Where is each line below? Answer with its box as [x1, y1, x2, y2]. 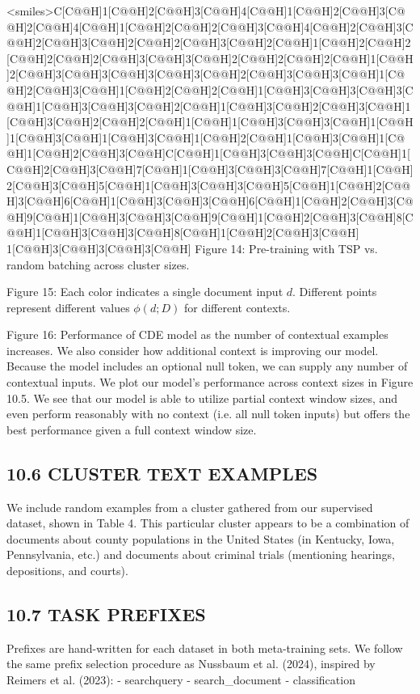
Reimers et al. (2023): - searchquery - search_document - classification [6, 671, 355, 688]
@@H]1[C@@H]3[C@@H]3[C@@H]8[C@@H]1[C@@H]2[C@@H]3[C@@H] [6, 224, 359, 241]
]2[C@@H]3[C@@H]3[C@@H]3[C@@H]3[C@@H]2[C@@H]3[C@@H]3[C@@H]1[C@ [6, 66, 405, 83]
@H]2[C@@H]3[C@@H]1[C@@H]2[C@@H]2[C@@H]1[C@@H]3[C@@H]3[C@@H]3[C [6, 81, 414, 98]
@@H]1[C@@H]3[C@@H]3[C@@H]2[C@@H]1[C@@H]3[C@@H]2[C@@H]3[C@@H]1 [6, 97, 411, 114]
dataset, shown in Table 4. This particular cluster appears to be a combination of [6, 514, 409, 531]
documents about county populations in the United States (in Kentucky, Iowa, [6, 530, 395, 547]
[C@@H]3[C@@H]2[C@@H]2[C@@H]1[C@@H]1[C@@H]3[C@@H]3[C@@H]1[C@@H [6, 113, 414, 130]
